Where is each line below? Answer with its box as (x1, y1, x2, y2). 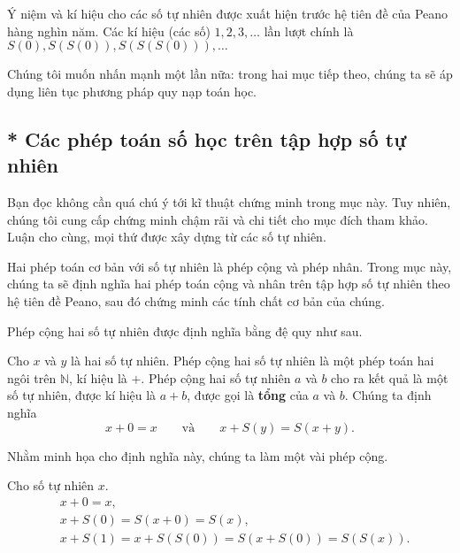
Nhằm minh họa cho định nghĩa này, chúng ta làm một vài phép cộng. (7, 446, 388, 465)
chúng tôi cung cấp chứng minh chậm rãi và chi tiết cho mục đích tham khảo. (7, 210, 429, 228)
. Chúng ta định (344, 386, 432, 404)
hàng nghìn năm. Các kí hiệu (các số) (7, 21, 211, 40)
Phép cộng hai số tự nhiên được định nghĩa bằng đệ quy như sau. (7, 321, 363, 340)
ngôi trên (7, 368, 57, 387)
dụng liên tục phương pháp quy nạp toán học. (7, 81, 257, 100)
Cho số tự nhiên (7, 476, 95, 495)
